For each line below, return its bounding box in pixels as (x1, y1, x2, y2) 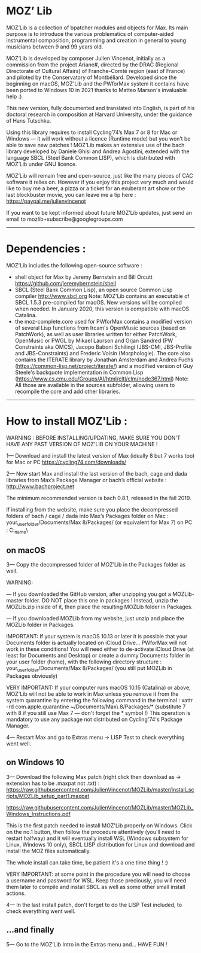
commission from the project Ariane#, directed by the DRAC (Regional (6, 61, 179, 68)
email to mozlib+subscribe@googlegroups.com (6, 215, 123, 223)
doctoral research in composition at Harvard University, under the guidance (6, 111, 193, 118)
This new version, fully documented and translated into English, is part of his (6, 104, 195, 111)
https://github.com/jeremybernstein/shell (14, 279, 117, 287)
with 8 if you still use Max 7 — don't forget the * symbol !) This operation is (6, 710, 191, 717)
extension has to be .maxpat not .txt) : (6, 780, 100, 787)
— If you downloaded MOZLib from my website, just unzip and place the (6, 615, 184, 622)
